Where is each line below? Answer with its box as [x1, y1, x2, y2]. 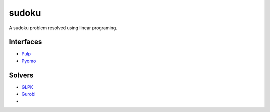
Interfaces [9, 38, 42, 46]
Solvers [9, 71, 34, 79]
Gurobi [21, 91, 36, 97]
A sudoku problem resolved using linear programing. [9, 25, 117, 31]
